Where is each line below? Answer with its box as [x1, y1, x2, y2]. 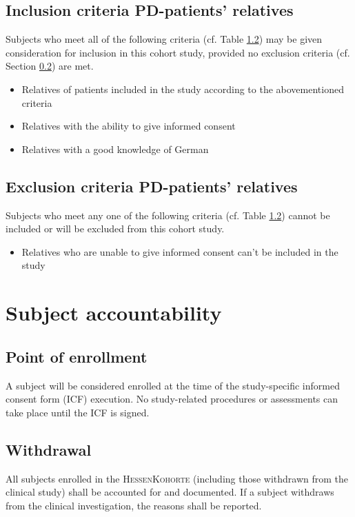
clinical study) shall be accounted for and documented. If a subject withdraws [6, 485, 334, 499]
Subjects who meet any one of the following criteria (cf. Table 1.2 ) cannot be [6, 207, 330, 222]
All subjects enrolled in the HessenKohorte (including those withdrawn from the [6, 471, 349, 485]
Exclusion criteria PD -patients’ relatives [6, 175, 298, 196]
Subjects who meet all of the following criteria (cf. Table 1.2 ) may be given [6, 32, 323, 46]
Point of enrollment [6, 345, 148, 367]
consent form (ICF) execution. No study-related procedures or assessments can [6, 392, 338, 406]
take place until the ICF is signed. [6, 405, 150, 419]
